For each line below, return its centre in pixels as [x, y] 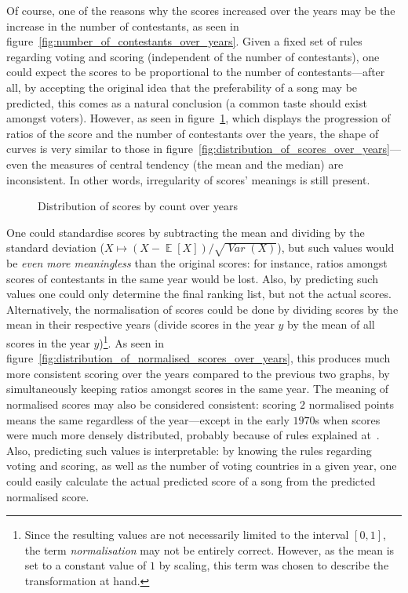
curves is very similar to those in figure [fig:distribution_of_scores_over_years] [198, 149]
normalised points [352, 404]
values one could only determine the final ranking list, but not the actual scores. [199, 294]
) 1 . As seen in [131, 342]
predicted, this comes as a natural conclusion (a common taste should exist [187, 102]
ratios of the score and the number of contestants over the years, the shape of [193, 133]
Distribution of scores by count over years [138, 206]
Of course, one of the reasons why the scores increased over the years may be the [201, 10]
